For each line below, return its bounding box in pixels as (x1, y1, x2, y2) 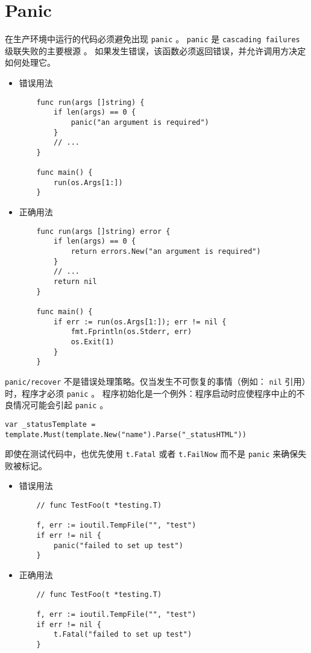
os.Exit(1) (71, 337, 115, 346)
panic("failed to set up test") (54, 541, 183, 550)
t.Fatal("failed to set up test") (54, 630, 192, 639)
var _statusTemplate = (5, 420, 96, 429)
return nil (54, 277, 97, 286)
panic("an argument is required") (71, 118, 209, 127)
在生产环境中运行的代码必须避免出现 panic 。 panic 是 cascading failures (5, 33, 300, 45)
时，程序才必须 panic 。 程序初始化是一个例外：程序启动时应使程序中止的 (5, 386, 297, 399)
